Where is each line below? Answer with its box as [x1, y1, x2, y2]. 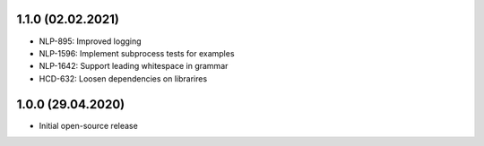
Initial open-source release [39, 120, 138, 131]
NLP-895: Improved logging [39, 36, 143, 47]
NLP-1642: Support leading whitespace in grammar [39, 61, 229, 72]
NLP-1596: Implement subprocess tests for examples [39, 47, 235, 58]
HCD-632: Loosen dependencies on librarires [39, 73, 208, 84]
